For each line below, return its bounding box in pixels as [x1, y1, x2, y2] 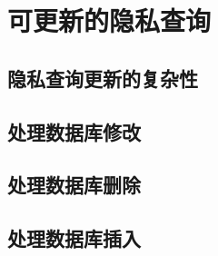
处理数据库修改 [7, 117, 141, 145]
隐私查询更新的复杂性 [7, 64, 198, 92]
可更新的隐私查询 [7, 2, 212, 39]
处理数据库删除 [7, 171, 141, 199]
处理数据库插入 [7, 224, 141, 252]
